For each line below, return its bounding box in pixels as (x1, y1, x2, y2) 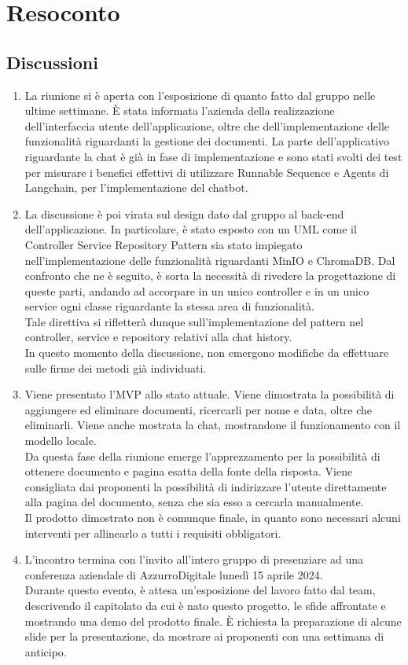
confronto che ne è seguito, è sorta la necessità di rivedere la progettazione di (24, 267, 396, 284)
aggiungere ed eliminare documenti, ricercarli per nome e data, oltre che (24, 401, 373, 417)
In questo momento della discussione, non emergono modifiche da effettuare (24, 344, 389, 361)
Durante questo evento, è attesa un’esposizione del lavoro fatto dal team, (24, 582, 376, 598)
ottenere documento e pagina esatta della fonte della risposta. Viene (24, 463, 353, 479)
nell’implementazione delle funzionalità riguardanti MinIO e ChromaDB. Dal (24, 252, 395, 268)
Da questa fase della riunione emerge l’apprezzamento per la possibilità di (24, 447, 380, 464)
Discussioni (6, 50, 98, 74)
